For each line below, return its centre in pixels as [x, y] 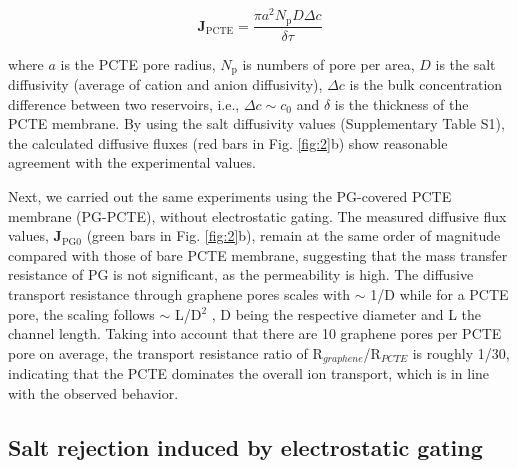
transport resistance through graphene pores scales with [179, 293]
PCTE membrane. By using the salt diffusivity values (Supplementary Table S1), [256, 123]
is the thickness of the [401, 103]
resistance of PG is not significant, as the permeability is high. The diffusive [241, 274]
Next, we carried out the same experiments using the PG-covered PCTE [230, 195]
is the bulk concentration [426, 84]
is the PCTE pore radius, [138, 63]
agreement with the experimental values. [132, 162]
